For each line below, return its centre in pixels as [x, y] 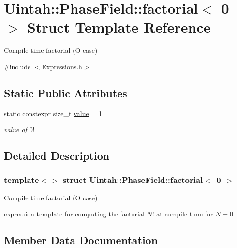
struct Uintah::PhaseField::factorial [133, 179]
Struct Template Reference [119, 27]
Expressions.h [62, 66]
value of [15, 129]
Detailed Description [57, 156]
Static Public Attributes [66, 92]
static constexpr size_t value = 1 [53, 113]
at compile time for [185, 214]
